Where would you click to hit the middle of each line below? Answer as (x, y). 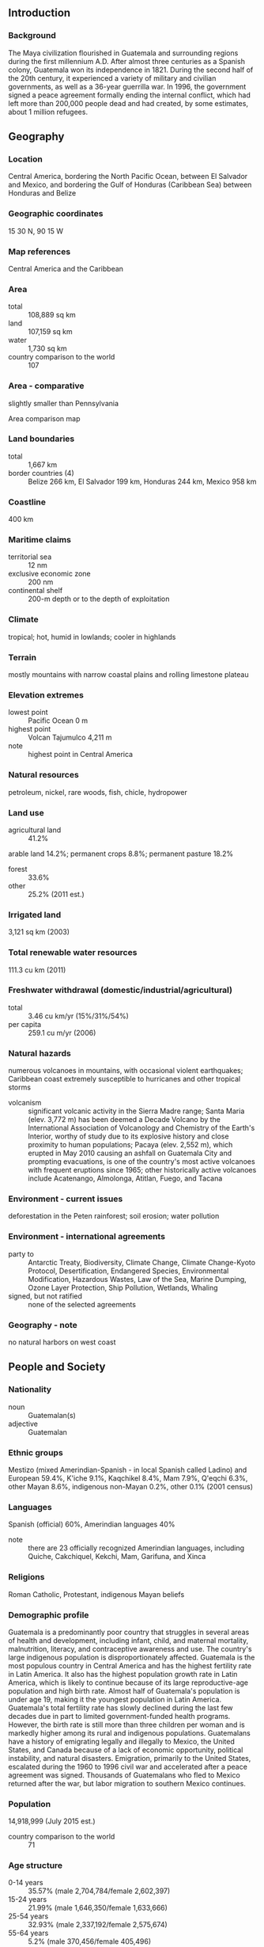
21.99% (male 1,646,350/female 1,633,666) (98, 1908)
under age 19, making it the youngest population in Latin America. (115, 1699)
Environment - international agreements (87, 1237)
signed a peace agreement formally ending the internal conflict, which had (129, 95)
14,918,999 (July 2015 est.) (52, 1821)
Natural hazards (40, 1053)
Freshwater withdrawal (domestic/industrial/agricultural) (121, 991)
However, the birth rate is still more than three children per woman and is (126, 1725)
